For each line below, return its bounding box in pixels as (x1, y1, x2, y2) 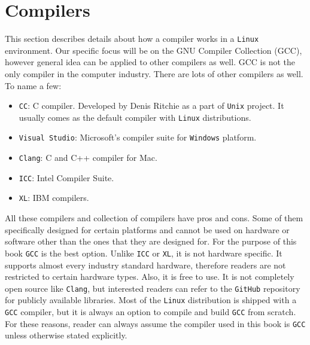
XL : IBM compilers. (19, 191, 89, 204)
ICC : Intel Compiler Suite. (19, 171, 114, 184)
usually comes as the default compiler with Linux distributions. (19, 111, 251, 123)
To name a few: (5, 79, 62, 91)
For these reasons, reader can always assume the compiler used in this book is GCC (5, 317, 306, 329)
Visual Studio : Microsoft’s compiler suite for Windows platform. (19, 131, 257, 144)
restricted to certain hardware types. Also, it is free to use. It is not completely (5, 270, 294, 283)
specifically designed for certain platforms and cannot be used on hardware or (5, 223, 290, 236)
